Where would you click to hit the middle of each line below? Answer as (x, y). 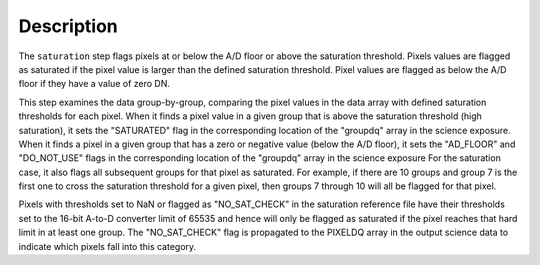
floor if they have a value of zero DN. (94, 84)
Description (68, 26)
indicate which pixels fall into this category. (107, 246)
